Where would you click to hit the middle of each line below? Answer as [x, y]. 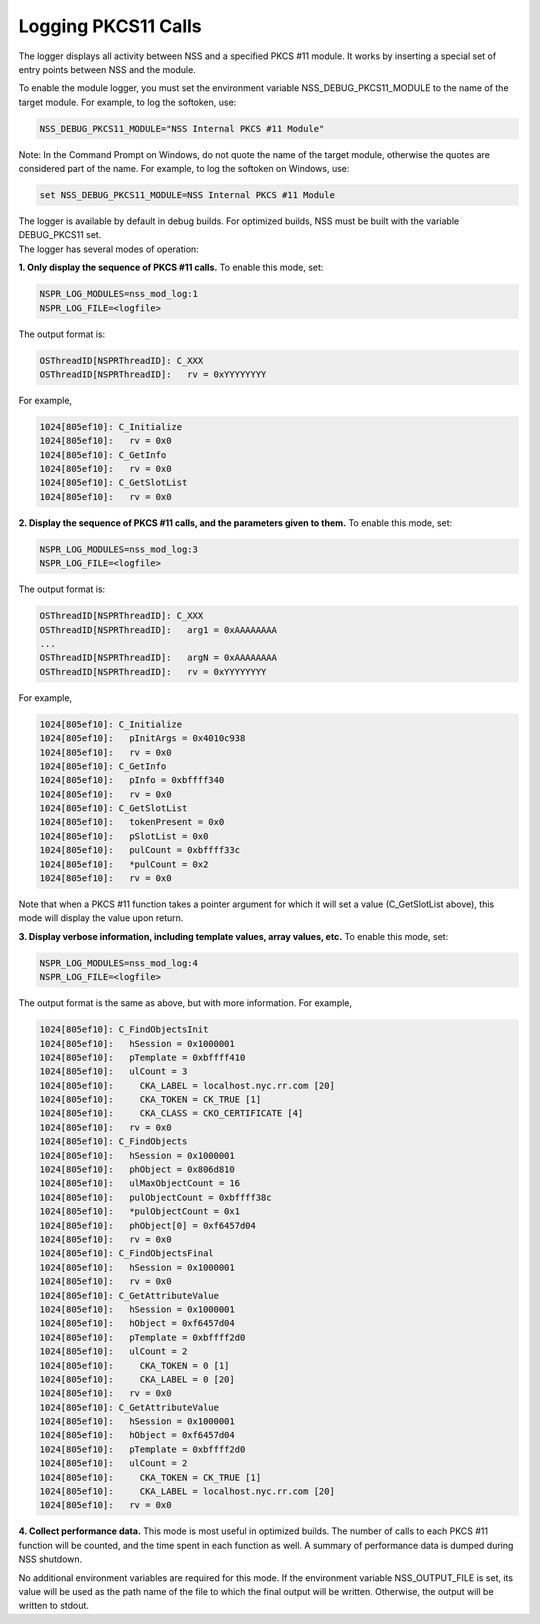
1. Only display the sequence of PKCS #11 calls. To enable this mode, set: [171, 267]
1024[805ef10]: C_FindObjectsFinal [126, 1253]
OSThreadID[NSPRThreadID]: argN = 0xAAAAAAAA [158, 658]
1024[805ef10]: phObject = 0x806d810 [137, 1169]
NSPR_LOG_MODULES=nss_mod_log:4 [119, 963]
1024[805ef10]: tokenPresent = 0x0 [132, 822]
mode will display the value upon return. [101, 918]
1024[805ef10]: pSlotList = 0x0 [124, 836]
